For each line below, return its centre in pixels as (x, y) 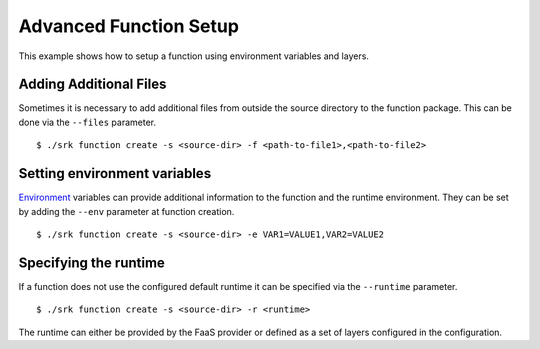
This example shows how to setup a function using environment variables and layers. (194, 56)
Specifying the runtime (91, 262)
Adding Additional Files (92, 84)
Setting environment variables (115, 173)
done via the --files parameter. (87, 122)
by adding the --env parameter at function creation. (126, 211)
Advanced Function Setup (129, 26)
